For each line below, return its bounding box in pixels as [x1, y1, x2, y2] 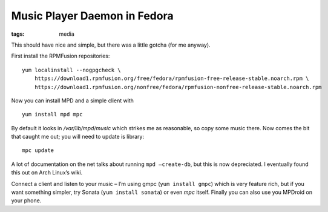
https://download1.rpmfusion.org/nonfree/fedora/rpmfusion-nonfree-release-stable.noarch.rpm [34, 84, 322, 90]
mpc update [22, 147, 54, 154]
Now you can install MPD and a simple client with [11, 97, 134, 104]
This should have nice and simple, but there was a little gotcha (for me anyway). [11, 41, 211, 48]
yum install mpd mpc [22, 111, 83, 118]
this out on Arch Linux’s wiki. [11, 169, 83, 176]
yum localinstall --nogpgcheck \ [22, 67, 121, 73]
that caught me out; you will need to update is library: [11, 133, 145, 141]
